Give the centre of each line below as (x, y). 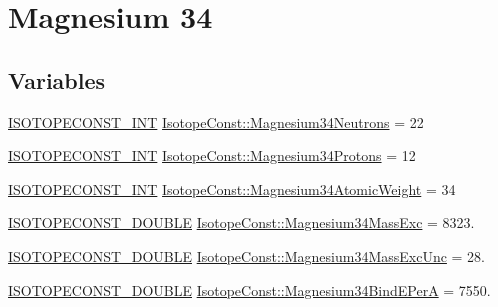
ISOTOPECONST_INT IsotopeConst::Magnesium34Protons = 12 (212, 155)
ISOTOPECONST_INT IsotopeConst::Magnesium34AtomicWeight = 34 (232, 188)
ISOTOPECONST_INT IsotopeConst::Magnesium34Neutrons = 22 (216, 121)
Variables (57, 79)
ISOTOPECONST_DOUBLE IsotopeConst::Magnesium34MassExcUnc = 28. (247, 255)
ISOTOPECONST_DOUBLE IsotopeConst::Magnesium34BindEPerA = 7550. (249, 289)
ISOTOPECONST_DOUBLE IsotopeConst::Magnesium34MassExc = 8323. (241, 222)
